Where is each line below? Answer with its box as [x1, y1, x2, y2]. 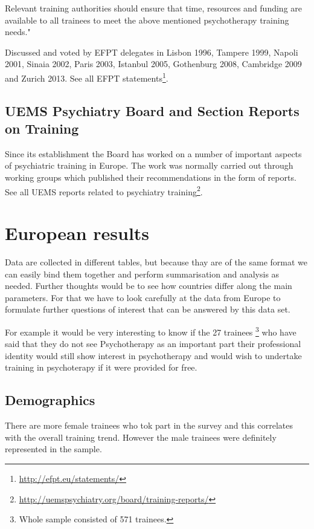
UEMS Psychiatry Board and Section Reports [5, 101, 300, 120]
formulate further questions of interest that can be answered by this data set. [5, 303, 290, 316]
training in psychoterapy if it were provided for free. [5, 361, 197, 374]
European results [5, 221, 150, 245]
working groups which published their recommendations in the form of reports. [5, 171, 296, 183]
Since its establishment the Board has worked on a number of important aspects [5, 147, 302, 160]
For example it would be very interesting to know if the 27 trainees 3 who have [5, 323, 296, 338]
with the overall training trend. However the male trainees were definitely [5, 430, 277, 443]
